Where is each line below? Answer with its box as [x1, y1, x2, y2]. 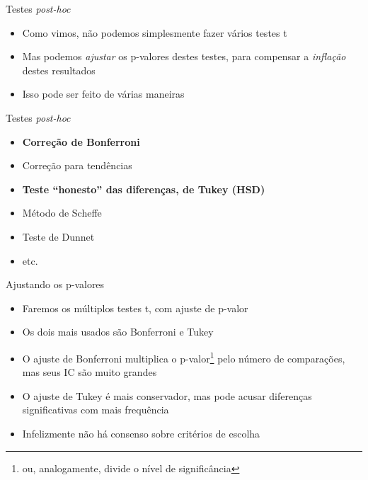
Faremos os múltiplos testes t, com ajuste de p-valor [22, 300, 248, 315]
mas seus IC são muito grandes [22, 365, 157, 379]
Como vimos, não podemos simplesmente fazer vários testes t [22, 25, 287, 40]
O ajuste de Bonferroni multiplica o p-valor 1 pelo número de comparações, [22, 348, 345, 365]
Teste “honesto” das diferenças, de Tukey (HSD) [22, 181, 265, 196]
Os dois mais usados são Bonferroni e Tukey [22, 324, 214, 339]
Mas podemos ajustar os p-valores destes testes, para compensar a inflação [22, 49, 346, 64]
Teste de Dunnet [22, 229, 95, 244]
